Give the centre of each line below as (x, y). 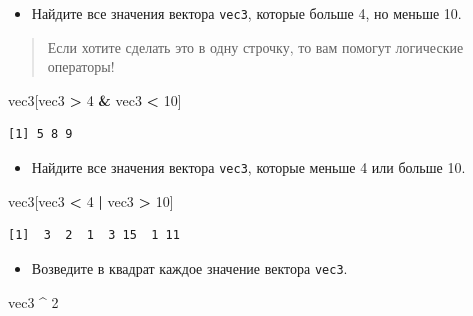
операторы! (81, 66)
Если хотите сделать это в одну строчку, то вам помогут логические (255, 46)
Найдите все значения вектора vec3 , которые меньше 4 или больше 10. (248, 167)
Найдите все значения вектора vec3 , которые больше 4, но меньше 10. (246, 13)
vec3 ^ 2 (33, 301)
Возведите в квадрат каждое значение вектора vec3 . (189, 267)
